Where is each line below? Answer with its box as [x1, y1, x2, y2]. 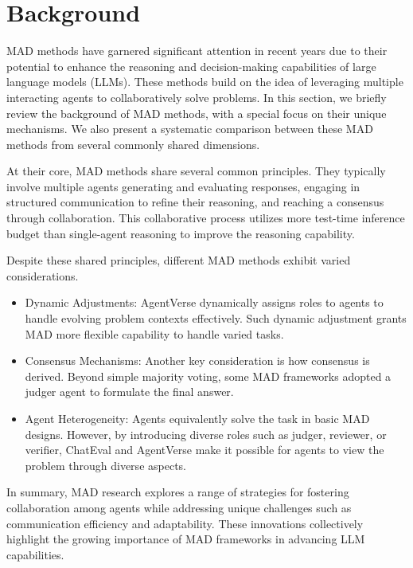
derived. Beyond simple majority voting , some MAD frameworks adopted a [25, 367, 392, 384]
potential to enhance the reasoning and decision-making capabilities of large [6, 57, 376, 74]
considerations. [6, 267, 79, 284]
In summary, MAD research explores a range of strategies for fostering [6, 484, 349, 500]
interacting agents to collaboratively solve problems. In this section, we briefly [6, 88, 387, 105]
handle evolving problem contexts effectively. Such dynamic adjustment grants [25, 310, 407, 327]
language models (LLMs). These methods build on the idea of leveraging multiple [6, 73, 403, 90]
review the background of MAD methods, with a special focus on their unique [6, 104, 387, 121]
